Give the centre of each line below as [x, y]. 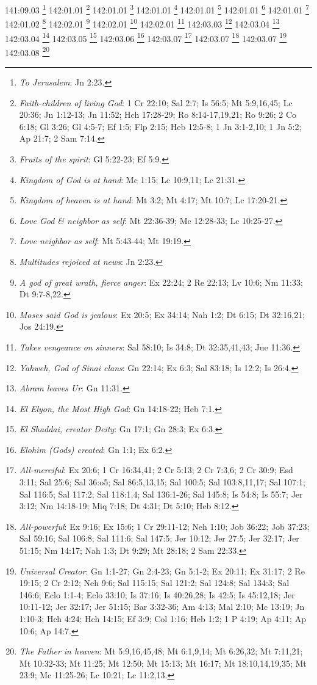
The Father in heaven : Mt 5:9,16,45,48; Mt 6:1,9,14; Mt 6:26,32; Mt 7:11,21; [161, 651]
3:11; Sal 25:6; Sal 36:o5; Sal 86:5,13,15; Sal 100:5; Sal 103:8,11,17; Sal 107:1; [162, 482]
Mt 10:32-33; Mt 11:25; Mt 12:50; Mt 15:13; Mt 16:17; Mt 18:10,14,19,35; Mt [163, 663]
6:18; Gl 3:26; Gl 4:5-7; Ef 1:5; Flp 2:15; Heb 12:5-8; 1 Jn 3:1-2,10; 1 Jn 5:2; [160, 126]
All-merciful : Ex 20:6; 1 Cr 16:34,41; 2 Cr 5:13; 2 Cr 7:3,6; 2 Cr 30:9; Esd [156, 470]
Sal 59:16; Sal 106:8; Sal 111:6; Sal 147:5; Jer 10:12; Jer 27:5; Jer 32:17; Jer [159, 538]
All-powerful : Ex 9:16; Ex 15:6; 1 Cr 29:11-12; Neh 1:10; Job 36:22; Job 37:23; [164, 526]
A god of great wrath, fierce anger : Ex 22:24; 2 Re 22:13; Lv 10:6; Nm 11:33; [161, 282]
